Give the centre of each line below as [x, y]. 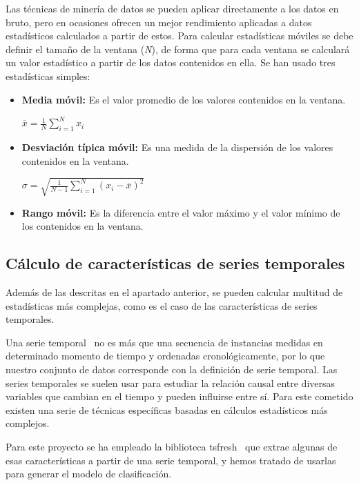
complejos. [28, 423]
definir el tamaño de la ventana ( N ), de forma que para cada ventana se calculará [178, 49]
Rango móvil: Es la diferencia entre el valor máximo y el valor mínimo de [181, 212]
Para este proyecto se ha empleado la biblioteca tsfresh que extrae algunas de [172, 447]
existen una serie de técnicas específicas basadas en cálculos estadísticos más [167, 409]
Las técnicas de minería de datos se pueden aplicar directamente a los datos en [172, 8]
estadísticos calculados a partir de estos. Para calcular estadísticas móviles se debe [179, 36]
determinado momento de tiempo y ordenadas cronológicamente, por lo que [165, 356]
